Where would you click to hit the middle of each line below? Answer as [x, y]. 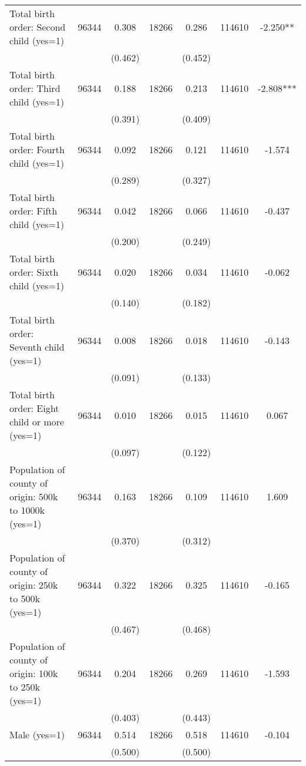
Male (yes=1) [37, 734]
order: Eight [34, 408]
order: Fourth [37, 149]
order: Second [38, 27]
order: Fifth [34, 211]
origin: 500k [34, 496]
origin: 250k [34, 585]
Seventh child [37, 347]
